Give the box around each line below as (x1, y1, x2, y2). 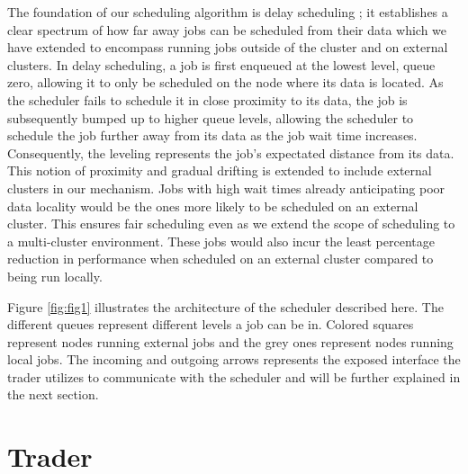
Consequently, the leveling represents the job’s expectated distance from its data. (7, 143, 454, 162)
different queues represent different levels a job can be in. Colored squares (7, 315, 414, 334)
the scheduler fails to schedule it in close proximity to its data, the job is (7, 90, 408, 109)
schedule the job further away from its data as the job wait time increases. (7, 126, 418, 145)
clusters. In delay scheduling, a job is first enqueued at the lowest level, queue (7, 55, 436, 74)
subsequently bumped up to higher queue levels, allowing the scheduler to (7, 108, 414, 127)
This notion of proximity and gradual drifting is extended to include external (7, 161, 432, 180)
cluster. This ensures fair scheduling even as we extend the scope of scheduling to (7, 214, 455, 233)
